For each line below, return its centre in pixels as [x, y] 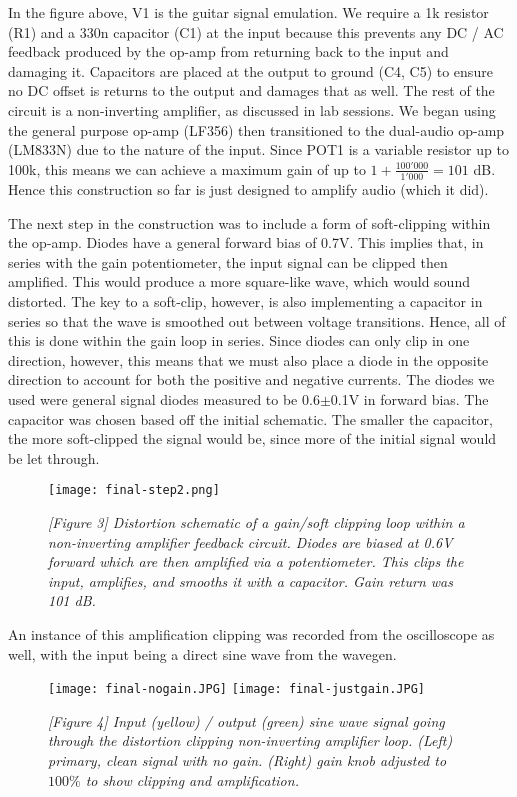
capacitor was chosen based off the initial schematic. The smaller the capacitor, [250, 418]
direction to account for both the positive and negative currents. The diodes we [251, 379]
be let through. [54, 457]
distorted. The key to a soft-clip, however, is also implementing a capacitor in [245, 301]
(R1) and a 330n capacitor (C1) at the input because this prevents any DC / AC [256, 31]
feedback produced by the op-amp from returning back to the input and [228, 51]
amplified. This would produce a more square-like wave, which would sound [239, 281]
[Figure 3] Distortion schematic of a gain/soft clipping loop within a [256, 522]
